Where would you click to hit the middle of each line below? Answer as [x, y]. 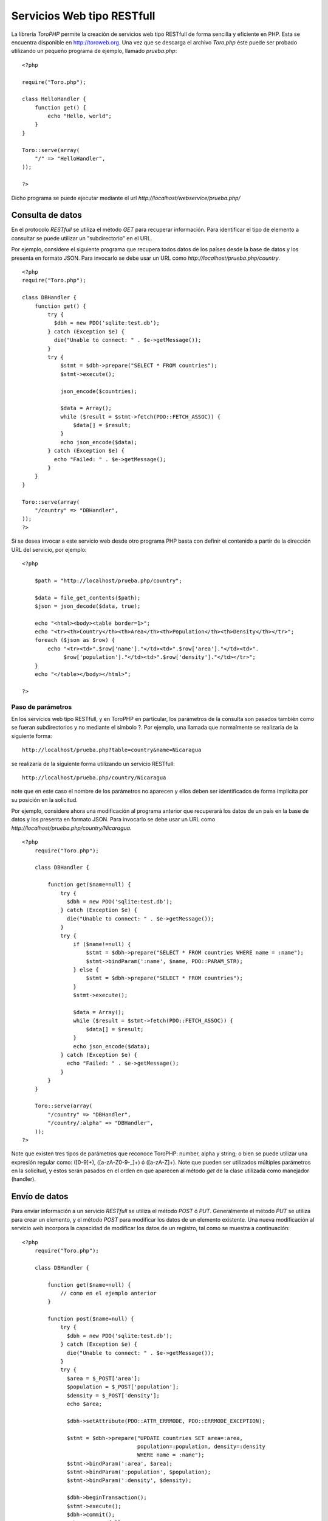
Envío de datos [40, 1196]
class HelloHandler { [54, 99]
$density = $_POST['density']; [114, 1395]
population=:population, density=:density [201, 1446]
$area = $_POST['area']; [104, 1378]
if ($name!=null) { [102, 944]
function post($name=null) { [91, 1319]
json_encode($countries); [99, 391]
